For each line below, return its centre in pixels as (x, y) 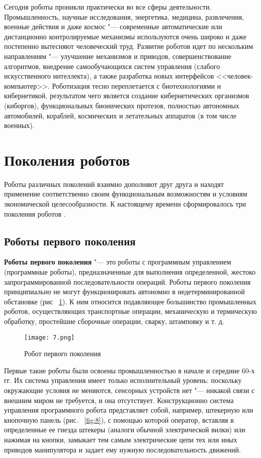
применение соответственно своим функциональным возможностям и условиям (126, 194)
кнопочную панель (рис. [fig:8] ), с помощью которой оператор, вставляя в (119, 419)
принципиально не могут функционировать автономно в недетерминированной (124, 291)
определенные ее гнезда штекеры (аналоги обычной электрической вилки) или (125, 430)
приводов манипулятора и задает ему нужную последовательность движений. (122, 449)
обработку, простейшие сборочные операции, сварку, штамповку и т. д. (114, 321)
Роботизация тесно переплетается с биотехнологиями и (137, 85)
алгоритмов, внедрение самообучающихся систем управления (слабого (112, 66)
